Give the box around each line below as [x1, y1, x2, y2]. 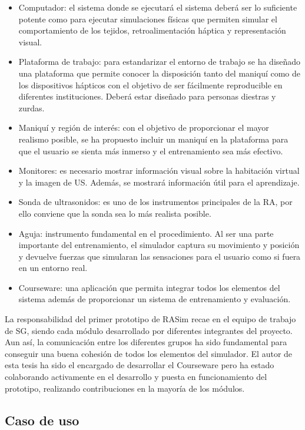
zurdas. [18, 101, 45, 114]
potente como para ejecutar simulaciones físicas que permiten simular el [18, 12, 277, 25]
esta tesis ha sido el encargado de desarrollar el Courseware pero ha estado [5, 359, 274, 371]
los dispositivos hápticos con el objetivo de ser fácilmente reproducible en [18, 78, 283, 91]
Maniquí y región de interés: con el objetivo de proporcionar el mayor [18, 121, 269, 134]
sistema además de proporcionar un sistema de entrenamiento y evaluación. [18, 293, 291, 305]
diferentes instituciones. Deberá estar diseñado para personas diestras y [18, 90, 276, 102]
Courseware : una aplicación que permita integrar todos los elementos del [18, 281, 280, 293]
